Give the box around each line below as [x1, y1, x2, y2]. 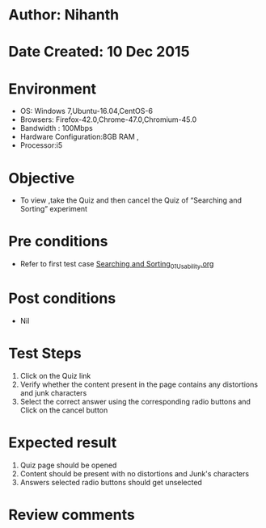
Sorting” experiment [19, 204, 87, 214]
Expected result [8, 434, 117, 452]
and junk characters [19, 388, 87, 397]
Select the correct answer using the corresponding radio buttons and [19, 396, 251, 406]
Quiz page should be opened [19, 460, 117, 470]
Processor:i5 [19, 140, 63, 150]
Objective [8, 169, 75, 187]
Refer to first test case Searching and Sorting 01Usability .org [19, 259, 214, 270]
